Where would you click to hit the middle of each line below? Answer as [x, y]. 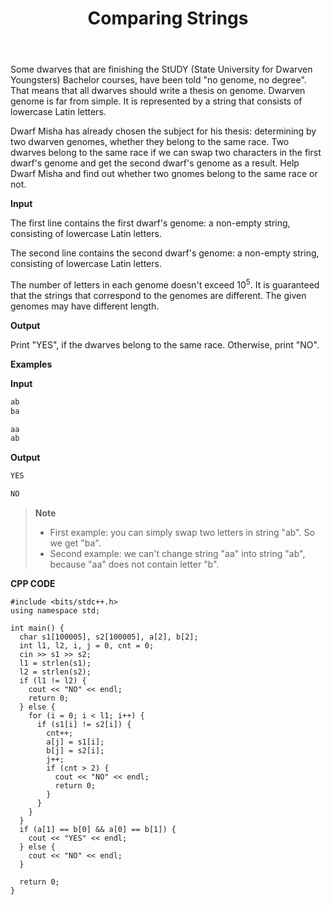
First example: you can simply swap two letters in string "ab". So [182, 533]
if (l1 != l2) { [53, 681]
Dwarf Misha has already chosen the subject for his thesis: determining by [163, 131]
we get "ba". [75, 543]
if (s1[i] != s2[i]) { [84, 725]
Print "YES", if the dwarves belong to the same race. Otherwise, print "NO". [165, 344]
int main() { [37, 628]
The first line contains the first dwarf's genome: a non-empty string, [150, 223]
